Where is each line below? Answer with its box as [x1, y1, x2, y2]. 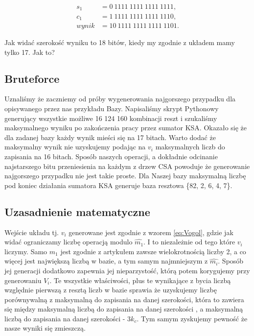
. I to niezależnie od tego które [143, 237, 235, 247]
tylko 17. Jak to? [4, 47, 55, 57]
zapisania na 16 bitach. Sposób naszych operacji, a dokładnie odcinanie [4, 151, 218, 161]
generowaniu [4, 275, 42, 285]
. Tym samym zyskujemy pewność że [137, 313, 248, 323]
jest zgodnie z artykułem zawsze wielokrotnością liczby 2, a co [60, 246, 246, 256]
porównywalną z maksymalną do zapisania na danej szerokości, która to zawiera [4, 294, 244, 304]
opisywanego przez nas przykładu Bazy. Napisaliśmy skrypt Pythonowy [4, 103, 219, 113]
